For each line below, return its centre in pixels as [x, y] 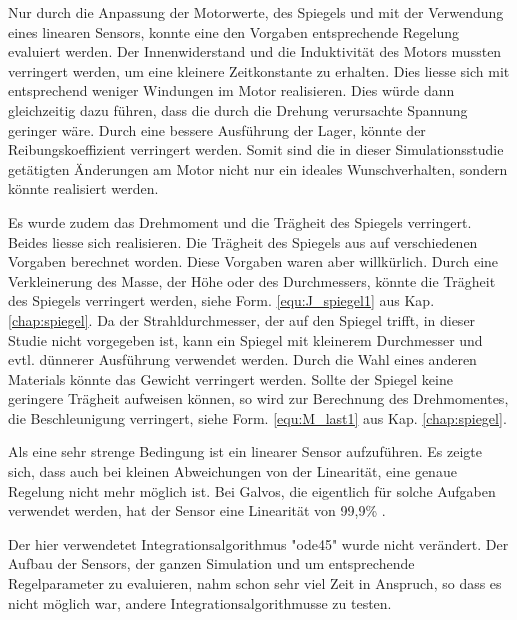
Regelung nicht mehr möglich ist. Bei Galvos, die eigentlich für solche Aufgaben [252, 490]
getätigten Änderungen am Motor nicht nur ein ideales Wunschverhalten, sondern [258, 168]
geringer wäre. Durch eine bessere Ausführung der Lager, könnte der [217, 129]
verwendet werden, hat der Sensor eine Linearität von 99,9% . [197, 510]
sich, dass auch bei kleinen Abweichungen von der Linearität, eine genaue [232, 471]
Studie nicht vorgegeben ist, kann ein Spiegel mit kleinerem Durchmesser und [245, 339]
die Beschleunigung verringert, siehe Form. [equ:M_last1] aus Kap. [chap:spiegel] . [257, 417]
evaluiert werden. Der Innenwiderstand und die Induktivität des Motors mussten [255, 51]
